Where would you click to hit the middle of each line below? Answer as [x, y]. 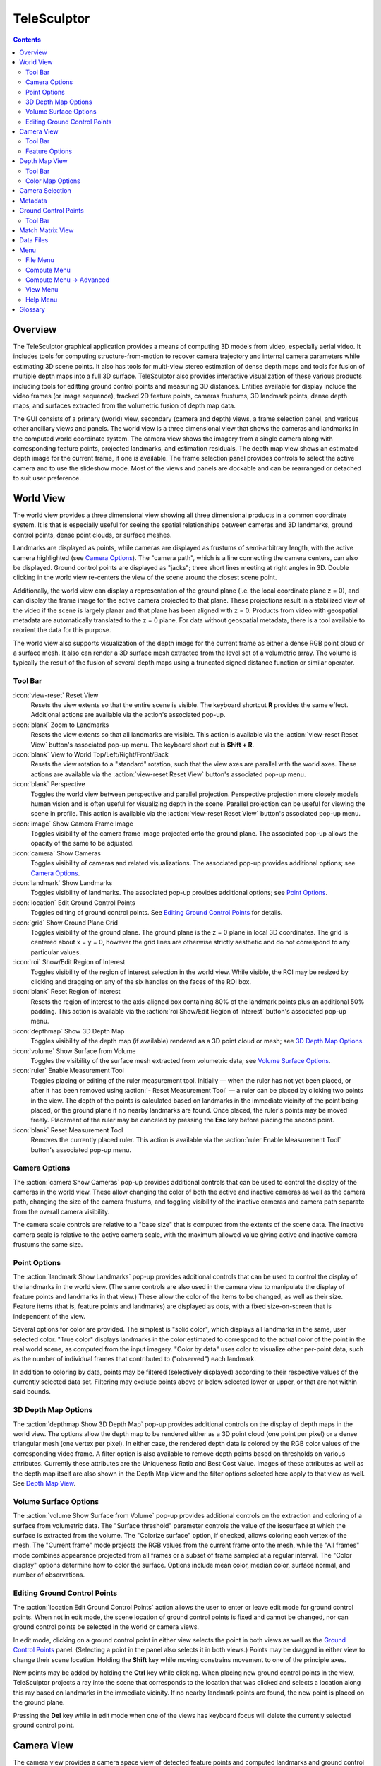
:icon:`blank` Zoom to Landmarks [61, 725]
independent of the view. [49, 1316]
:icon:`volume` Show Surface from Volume [74, 1051]
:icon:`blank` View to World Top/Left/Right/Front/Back [91, 754]
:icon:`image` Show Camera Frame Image [73, 824]
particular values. [56, 952]
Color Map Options [53, 181]
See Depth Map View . [44, 1483]
